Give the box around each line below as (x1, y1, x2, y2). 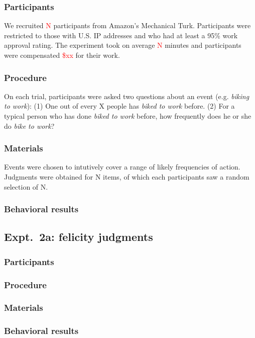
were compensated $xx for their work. (4, 50, 120, 60)
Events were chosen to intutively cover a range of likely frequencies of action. (4, 161, 240, 172)
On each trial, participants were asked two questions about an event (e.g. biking (4, 91, 249, 101)
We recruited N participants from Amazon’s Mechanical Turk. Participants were (4, 20, 251, 31)
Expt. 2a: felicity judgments (4, 229, 153, 244)
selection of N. (4, 181, 48, 192)
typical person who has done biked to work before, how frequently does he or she (4, 111, 251, 121)
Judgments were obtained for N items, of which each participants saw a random (4, 172, 249, 182)
